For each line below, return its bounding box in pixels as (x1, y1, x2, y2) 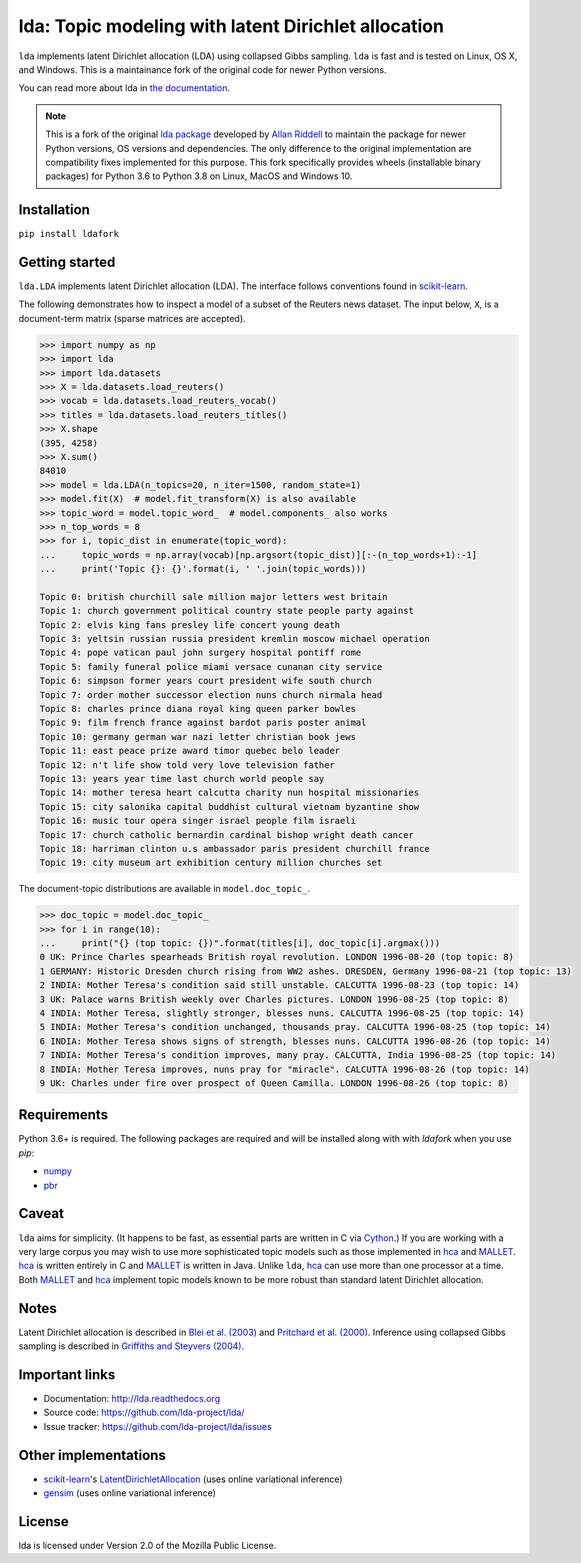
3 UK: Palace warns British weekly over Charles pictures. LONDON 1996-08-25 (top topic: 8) (39, 993, 509, 1005)
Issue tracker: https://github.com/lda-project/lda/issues (43, 1420, 272, 1432)
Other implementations (18, 1446, 167, 1464)
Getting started (18, 254, 116, 270)
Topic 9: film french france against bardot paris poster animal (39, 717, 367, 729)
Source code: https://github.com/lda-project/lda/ (43, 1406, 245, 1419)
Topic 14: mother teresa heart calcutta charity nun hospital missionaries (39, 787, 420, 799)
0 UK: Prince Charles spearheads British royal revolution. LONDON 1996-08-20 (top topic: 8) (39, 951, 515, 963)
